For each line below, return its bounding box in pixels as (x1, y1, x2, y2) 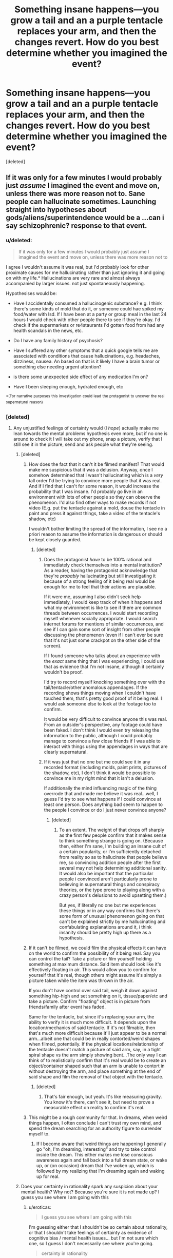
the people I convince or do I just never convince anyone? (44, 807, 166, 813)
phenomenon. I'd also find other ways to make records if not (28, 499, 157, 506)
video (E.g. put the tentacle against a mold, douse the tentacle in (28, 505, 165, 511)
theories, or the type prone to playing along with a (59, 887, 165, 893)
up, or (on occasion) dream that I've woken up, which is (36, 1163, 155, 1169)
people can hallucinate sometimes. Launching (6, 198, 156, 206)
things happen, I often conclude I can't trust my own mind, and (28, 1120, 161, 1126)
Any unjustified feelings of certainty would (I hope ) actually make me (13, 425, 159, 431)
